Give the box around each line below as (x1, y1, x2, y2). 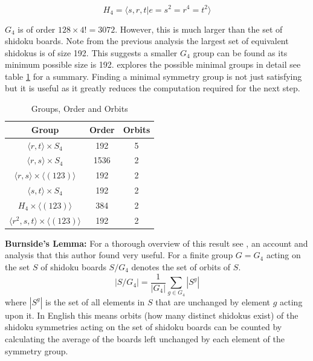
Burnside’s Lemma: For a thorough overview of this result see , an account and (5, 236, 308, 249)
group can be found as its (193, 46, 288, 59)
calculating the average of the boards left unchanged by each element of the (5, 332, 285, 345)
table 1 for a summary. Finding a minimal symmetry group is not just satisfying (5, 70, 302, 82)
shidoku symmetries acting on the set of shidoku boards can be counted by (5, 320, 282, 333)
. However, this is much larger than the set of (115, 22, 283, 35)
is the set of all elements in (45, 295, 145, 308)
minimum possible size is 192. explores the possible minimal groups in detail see (5, 58, 301, 71)
